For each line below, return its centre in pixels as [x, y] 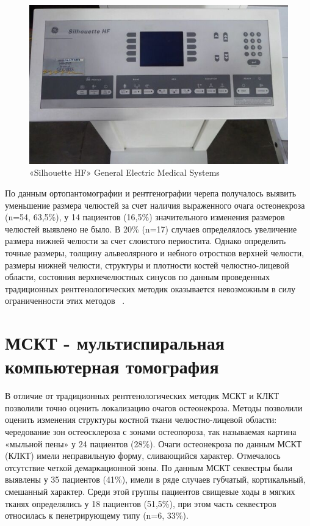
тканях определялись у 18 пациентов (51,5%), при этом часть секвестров [141, 503]
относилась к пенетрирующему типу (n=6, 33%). [97, 515]
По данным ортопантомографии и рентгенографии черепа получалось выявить [151, 193]
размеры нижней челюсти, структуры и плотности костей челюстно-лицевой [147, 265]
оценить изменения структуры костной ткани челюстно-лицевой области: [141, 420]
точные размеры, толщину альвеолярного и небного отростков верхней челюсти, [155, 252]
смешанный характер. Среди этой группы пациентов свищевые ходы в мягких [150, 491]
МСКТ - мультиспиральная [115, 343]
